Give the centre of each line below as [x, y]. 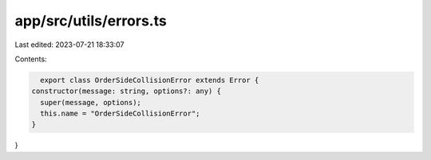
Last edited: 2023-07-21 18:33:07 [69, 45]
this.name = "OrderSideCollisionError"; [120, 114]
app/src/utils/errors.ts [91, 21]
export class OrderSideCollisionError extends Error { [150, 80]
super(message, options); [91, 102]
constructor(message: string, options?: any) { [126, 91]
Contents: [31, 59]
